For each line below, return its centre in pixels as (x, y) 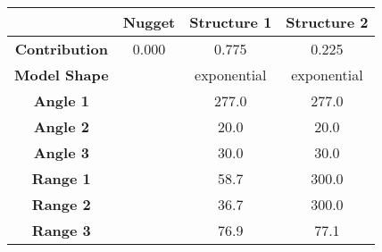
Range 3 (61, 230)
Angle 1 (61, 101)
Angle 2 (61, 126)
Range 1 (61, 178)
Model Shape (62, 75)
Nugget (149, 22)
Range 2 (61, 204)
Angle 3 (61, 152)
